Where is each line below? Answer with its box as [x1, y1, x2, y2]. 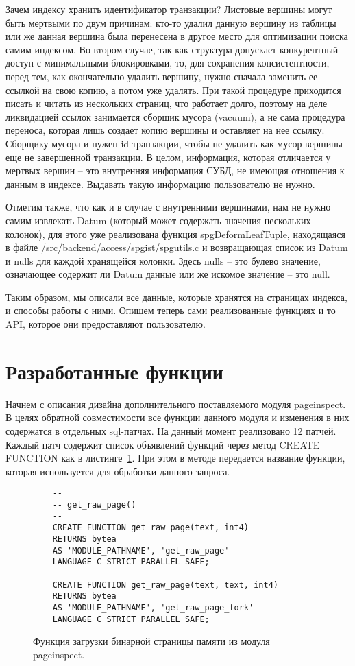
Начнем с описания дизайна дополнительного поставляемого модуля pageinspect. [5, 396, 346, 411]
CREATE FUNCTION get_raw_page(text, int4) [52, 523, 249, 533]
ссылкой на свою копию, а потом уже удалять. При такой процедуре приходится [5, 82, 341, 97]
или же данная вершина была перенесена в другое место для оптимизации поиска [5, 29, 348, 43]
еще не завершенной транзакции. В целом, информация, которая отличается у [5, 150, 331, 164]
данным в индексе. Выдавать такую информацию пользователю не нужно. [5, 176, 315, 191]
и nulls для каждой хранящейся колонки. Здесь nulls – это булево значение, [5, 253, 321, 267]
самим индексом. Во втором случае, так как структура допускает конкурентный [5, 42, 339, 56]
